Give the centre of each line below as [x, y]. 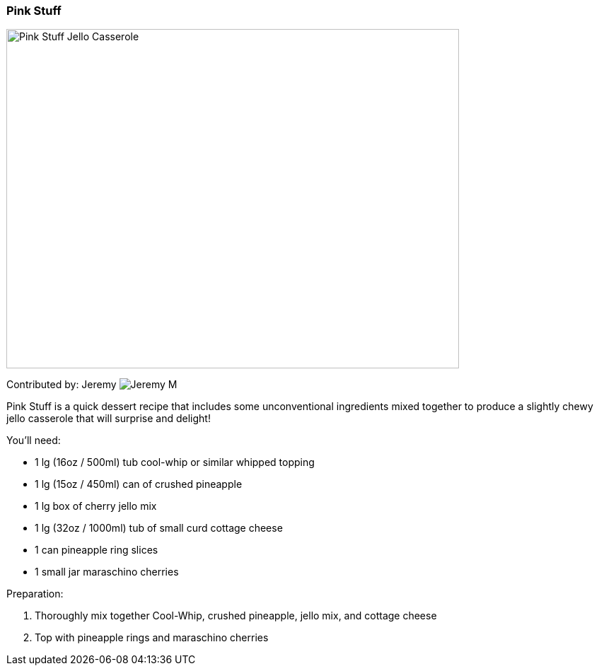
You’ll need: [34, 440]
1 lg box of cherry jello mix [96, 506]
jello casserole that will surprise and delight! [109, 419]
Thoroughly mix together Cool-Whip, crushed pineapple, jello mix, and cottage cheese [236, 616]
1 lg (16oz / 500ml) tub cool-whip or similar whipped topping [175, 462]
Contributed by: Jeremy [62, 385]
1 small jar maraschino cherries [107, 572]
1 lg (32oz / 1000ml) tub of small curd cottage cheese [159, 528]
